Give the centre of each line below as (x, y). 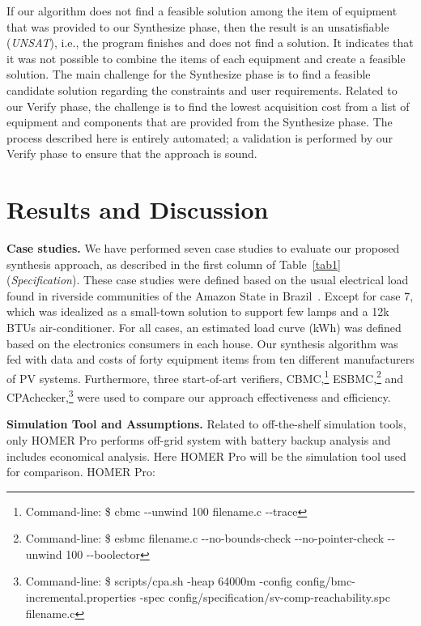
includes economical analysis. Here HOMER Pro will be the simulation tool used (206, 456)
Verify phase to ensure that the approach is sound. (132, 153)
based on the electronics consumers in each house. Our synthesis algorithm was (202, 343)
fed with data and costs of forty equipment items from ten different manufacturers (210, 359)
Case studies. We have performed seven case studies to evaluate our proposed (203, 248)
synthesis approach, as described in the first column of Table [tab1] (174, 264)
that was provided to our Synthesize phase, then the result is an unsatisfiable (198, 26)
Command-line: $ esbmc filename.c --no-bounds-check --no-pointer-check (205, 538)
